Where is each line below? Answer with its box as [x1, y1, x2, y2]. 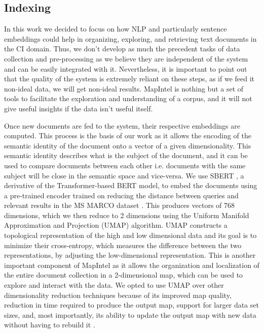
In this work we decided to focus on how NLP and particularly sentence [4, 23, 227, 34]
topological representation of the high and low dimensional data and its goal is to [4, 230, 257, 240]
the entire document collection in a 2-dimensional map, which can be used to [4, 269, 243, 280]
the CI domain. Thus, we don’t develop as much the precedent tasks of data [4, 43, 240, 54]
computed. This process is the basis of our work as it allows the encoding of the [4, 130, 251, 141]
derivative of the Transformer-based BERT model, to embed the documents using [4, 180, 257, 191]
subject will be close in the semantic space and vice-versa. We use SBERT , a [4, 170, 244, 180]
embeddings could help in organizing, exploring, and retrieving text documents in [4, 33, 257, 44]
